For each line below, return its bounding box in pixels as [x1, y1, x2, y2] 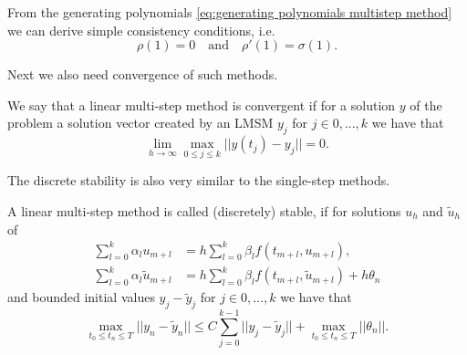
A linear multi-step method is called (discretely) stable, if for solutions [7, 201, 401, 220]
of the [410, 95, 442, 114]
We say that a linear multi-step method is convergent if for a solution [7, 95, 396, 114]
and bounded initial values [7, 287, 155, 307]
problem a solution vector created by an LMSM [7, 113, 274, 132]
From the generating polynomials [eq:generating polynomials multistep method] [7, 3, 452, 21]
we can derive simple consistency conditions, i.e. [7, 20, 275, 39]
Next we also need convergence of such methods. [7, 65, 278, 84]
